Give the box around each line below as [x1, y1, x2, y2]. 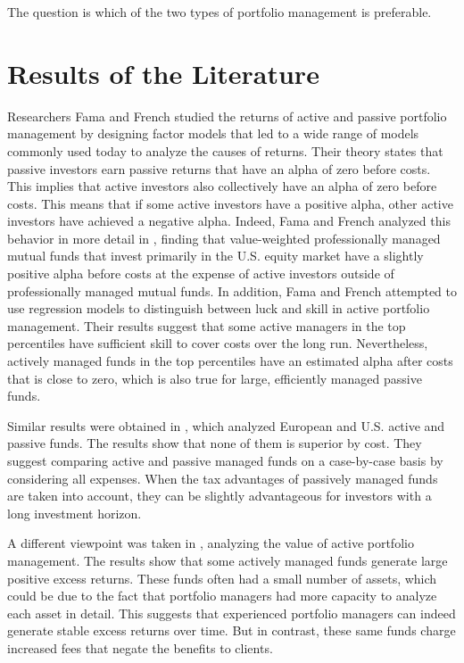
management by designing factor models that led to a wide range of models [7, 124, 419, 143]
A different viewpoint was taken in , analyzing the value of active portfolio [7, 534, 414, 552]
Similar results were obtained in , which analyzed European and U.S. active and [7, 416, 445, 435]
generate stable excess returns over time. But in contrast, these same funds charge [7, 621, 456, 640]
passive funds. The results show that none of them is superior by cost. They [7, 434, 422, 452]
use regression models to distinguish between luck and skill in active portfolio [7, 299, 430, 318]
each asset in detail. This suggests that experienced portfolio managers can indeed [7, 603, 456, 622]
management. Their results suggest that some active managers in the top [7, 316, 406, 335]
